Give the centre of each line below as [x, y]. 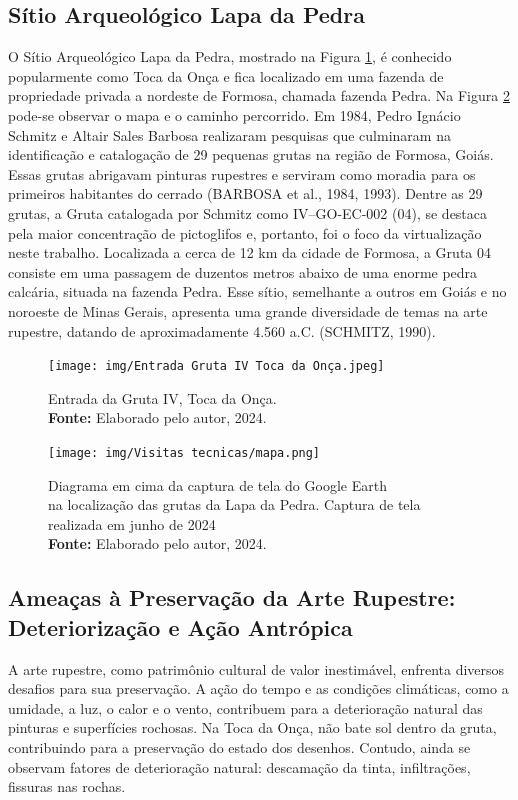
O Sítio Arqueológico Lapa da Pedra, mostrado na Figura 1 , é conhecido [230, 56]
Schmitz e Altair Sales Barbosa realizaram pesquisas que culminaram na [229, 134]
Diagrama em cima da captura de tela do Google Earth [217, 484]
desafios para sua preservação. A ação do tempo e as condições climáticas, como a [258, 688]
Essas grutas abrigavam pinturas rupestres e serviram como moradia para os [242, 173]
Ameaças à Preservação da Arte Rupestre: [232, 597]
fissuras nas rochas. [67, 786]
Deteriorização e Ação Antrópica [180, 626]
